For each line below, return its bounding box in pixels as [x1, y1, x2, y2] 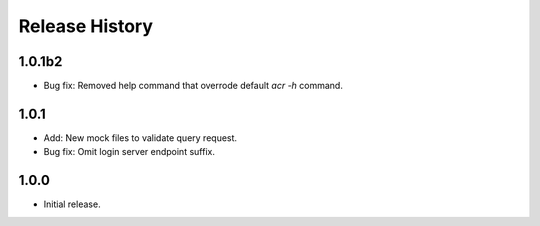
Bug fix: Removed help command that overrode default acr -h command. [43, 80, 344, 92]
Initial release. [43, 198, 101, 210]
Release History [18, 15, 154, 37]
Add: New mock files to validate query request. [43, 131, 238, 144]
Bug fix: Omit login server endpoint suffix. [43, 146, 215, 158]
